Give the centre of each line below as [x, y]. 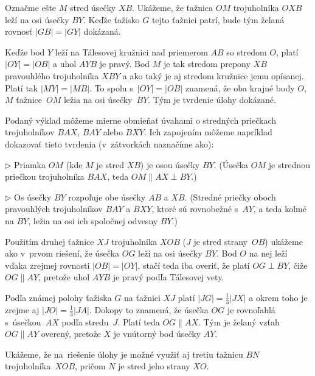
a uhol [65, 64]
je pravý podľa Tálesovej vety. [168, 277]
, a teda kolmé [280, 209]
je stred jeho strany [154, 366]
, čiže [298, 265]
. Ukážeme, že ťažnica [173, 7]
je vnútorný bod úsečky [157, 334]
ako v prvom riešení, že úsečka [62, 253]
